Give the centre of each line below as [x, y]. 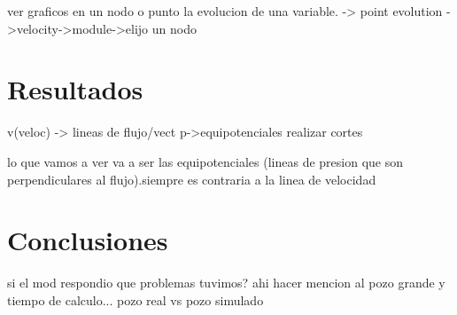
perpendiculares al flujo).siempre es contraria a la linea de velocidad [192, 179]
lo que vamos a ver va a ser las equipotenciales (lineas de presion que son [205, 161]
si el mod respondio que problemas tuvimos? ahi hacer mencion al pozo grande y [226, 283]
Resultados [75, 89]
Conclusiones [88, 240]
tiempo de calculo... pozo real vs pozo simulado [136, 299]
